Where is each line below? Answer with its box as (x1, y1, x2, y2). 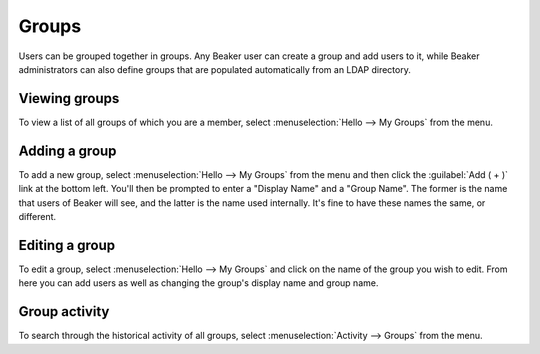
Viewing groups (18, 90, 120, 107)
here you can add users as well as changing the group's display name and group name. (18, 277, 379, 289)
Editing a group (18, 236, 116, 254)
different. (18, 210, 57, 222)
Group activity (18, 303, 110, 320)
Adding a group (18, 142, 117, 159)
